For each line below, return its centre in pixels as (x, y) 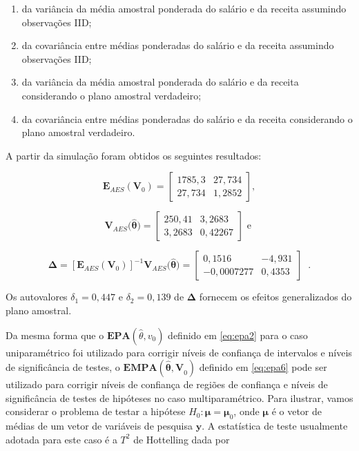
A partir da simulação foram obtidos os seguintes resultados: (134, 155)
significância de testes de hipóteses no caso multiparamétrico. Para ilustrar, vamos (179, 397)
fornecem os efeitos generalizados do (275, 297)
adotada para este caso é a (61, 439)
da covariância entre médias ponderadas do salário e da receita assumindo (178, 45)
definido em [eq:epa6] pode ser (263, 367)
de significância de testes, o (63, 367)
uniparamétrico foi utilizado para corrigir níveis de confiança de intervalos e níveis (179, 352)
